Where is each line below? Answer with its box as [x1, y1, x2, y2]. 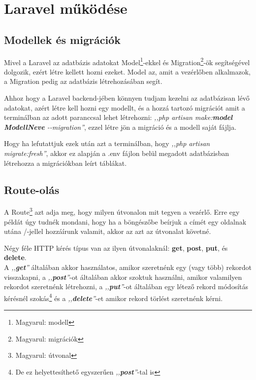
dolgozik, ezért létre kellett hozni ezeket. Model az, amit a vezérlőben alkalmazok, [4, 66, 251, 76]
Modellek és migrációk [4, 32, 121, 47]
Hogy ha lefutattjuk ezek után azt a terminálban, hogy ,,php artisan [4, 138, 210, 149]
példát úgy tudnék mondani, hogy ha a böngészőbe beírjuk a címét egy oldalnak [4, 216, 247, 227]
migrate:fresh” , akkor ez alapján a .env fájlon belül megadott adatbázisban [4, 148, 229, 158]
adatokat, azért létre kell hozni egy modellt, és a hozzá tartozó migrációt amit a [4, 102, 245, 113]
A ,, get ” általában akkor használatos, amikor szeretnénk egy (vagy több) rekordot [4, 262, 252, 272]
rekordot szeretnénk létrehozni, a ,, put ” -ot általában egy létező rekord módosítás [4, 281, 249, 292]
